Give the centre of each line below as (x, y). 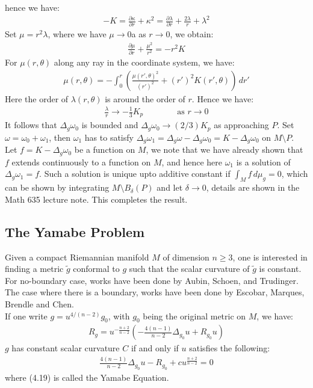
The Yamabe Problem (75, 231)
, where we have (77, 34)
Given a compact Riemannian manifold (77, 257)
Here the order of (37, 98)
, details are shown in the (253, 187)
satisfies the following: (230, 348)
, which (295, 174)
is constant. (280, 269)
